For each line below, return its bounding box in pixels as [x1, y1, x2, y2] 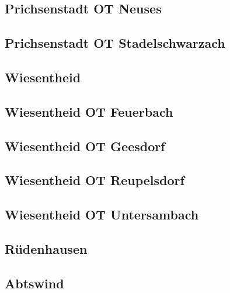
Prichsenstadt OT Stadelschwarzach [5, 34, 225, 52]
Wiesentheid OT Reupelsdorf [5, 171, 184, 189]
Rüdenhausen [5, 239, 88, 257]
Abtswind [5, 274, 64, 292]
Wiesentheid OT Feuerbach [5, 102, 173, 120]
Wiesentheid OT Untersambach [5, 205, 199, 224]
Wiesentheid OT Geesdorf [5, 137, 165, 155]
